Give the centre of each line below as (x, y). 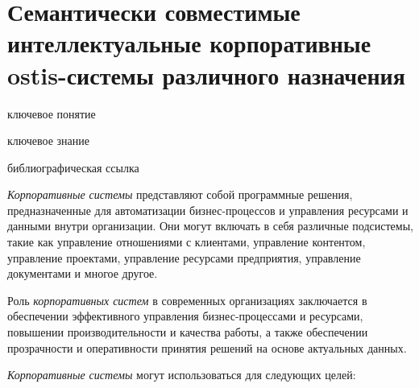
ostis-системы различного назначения (206, 74)
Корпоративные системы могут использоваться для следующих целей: (182, 375)
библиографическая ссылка (73, 167)
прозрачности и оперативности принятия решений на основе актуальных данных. (207, 347)
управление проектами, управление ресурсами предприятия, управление (184, 257)
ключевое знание (48, 140)
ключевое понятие (52, 113)
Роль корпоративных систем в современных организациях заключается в (187, 300)
